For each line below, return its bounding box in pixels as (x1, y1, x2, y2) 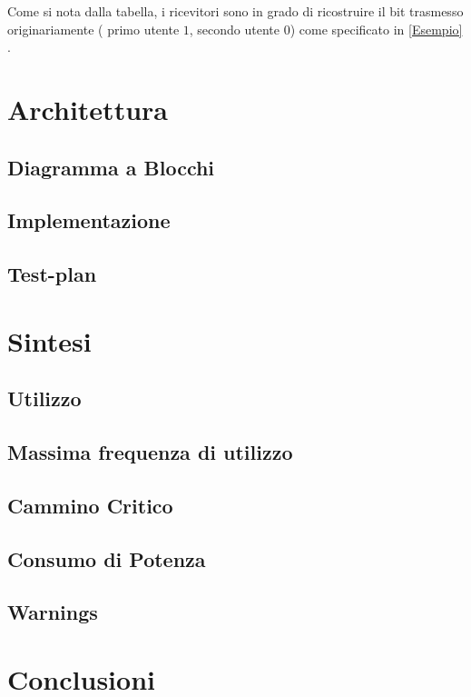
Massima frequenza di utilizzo (7, 438, 293, 466)
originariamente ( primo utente (7, 19, 180, 38)
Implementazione (7, 206, 171, 234)
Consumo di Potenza (7, 544, 206, 573)
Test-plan (7, 260, 97, 288)
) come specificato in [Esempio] (289, 19, 463, 38)
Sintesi (7, 322, 92, 359)
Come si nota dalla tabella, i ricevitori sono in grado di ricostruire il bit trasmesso (7, 2, 464, 20)
